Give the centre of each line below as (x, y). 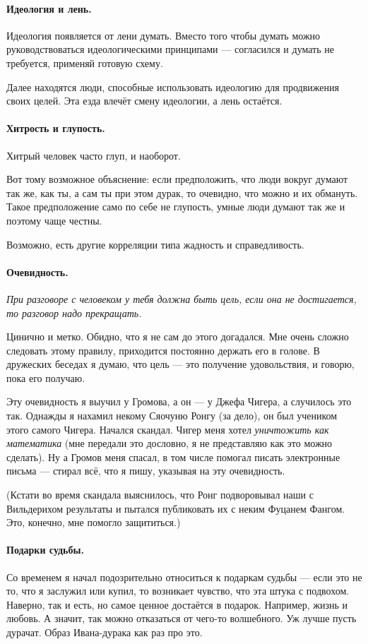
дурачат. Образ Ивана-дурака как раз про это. (105, 632)
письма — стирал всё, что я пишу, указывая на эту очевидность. (146, 471)
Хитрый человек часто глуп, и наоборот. (94, 155)
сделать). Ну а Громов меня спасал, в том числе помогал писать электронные (173, 457)
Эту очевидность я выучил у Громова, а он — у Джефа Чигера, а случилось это (179, 401)
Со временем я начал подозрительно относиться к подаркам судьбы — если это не (184, 577)
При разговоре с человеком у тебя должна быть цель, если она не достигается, (182, 298)
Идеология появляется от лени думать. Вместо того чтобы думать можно (164, 35)
